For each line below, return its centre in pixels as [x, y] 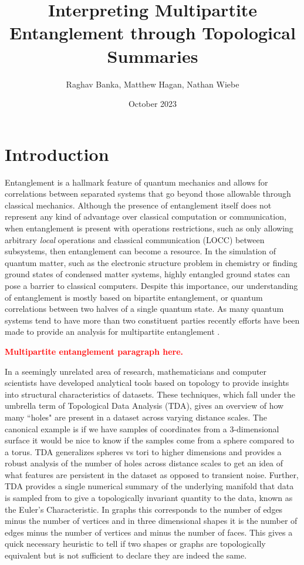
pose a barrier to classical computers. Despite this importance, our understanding [151, 285]
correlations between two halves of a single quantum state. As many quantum [144, 309]
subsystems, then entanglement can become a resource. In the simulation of [141, 251]
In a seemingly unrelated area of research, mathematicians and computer [136, 371]
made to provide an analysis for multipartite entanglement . [112, 332]
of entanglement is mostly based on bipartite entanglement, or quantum [134, 297]
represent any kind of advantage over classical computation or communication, [146, 216]
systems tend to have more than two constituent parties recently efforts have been [152, 320]
